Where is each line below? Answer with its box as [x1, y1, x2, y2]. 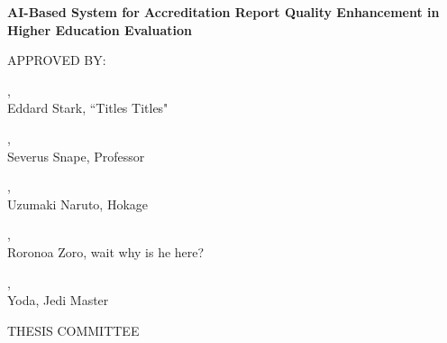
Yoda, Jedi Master [7, 291, 109, 310]
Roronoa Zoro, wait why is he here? [7, 242, 205, 261]
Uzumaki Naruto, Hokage [7, 194, 148, 213]
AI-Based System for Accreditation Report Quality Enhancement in [7, 3, 440, 21]
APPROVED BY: [7, 51, 106, 70]
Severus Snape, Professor [7, 146, 145, 165]
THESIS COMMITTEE [7, 320, 140, 339]
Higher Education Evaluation [7, 20, 192, 39]
